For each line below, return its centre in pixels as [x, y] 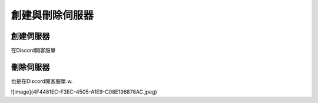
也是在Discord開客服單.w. [42, 81]
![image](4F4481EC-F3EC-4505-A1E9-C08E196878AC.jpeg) [84, 92]
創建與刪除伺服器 [52, 15]
